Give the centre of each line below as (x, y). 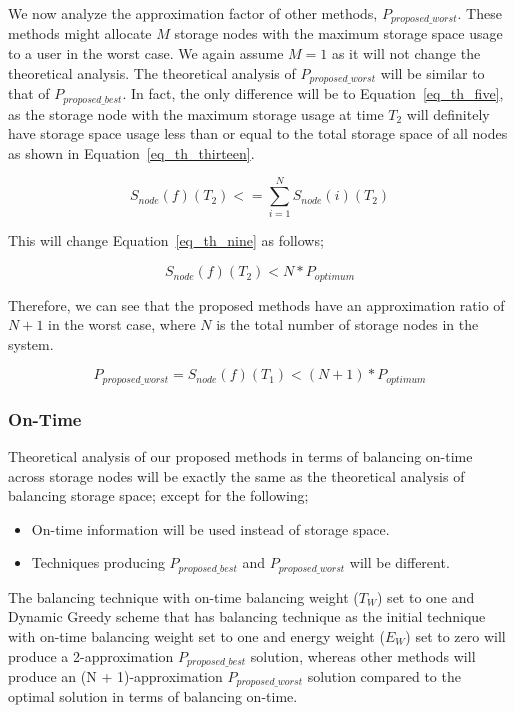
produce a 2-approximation (91, 655)
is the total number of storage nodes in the (347, 324)
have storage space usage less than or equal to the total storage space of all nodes (258, 133)
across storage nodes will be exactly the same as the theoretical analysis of (236, 475)
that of (29, 93)
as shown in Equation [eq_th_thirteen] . (131, 152)
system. (31, 343)
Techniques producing (98, 562)
